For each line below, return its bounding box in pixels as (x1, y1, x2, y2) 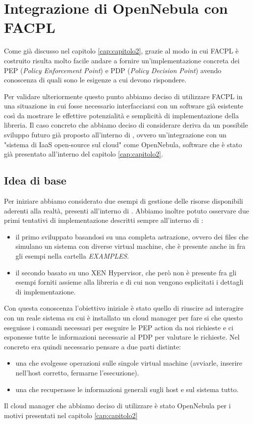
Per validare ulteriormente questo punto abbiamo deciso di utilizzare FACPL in (4, 91, 243, 101)
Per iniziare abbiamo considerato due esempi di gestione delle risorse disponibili (4, 196, 243, 206)
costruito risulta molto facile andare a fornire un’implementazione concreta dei (4, 55, 240, 65)
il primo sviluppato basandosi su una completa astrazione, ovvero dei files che (15, 231, 249, 241)
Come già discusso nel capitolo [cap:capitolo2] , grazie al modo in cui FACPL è (4, 46, 239, 56)
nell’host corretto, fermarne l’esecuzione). (15, 367, 139, 377)
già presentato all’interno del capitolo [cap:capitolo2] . (4, 149, 163, 159)
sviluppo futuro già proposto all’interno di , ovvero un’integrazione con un (4, 130, 227, 140)
